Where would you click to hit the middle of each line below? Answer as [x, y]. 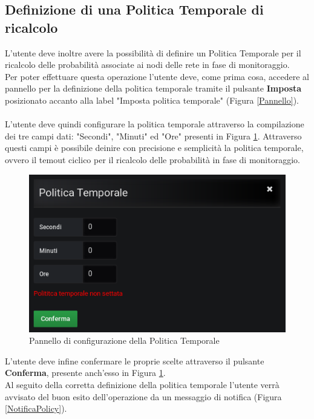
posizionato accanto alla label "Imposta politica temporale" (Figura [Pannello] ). [152, 100]
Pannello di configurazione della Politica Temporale [124, 340]
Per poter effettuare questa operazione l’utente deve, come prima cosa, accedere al [157, 76]
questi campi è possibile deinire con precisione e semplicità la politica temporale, [154, 148]
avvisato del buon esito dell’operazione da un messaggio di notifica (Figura [143, 396]
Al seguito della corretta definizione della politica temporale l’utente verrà [142, 384]
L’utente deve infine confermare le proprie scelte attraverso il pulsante [135, 360]
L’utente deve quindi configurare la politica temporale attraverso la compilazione [155, 124]
